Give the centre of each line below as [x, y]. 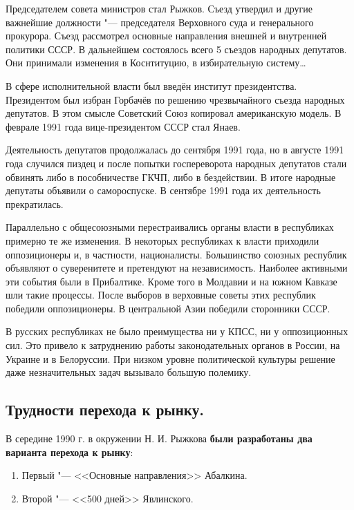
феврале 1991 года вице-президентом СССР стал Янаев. [123, 126]
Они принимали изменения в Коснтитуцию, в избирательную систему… [156, 63]
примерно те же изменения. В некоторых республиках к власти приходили [162, 240]
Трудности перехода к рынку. [105, 409]
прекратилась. [35, 204]
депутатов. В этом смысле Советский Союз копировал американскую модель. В [174, 113]
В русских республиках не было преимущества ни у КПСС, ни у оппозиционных [177, 331]
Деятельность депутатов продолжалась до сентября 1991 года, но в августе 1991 [175, 150]
